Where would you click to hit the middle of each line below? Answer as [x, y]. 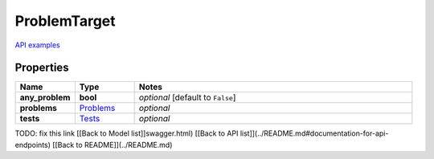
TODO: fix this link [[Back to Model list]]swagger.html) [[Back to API [127, 133]
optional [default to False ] [187, 98]
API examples [37, 45]
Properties [42, 68]
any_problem [45, 98]
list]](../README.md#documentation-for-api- [314, 133]
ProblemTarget [65, 21]
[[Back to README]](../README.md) [113, 145]
